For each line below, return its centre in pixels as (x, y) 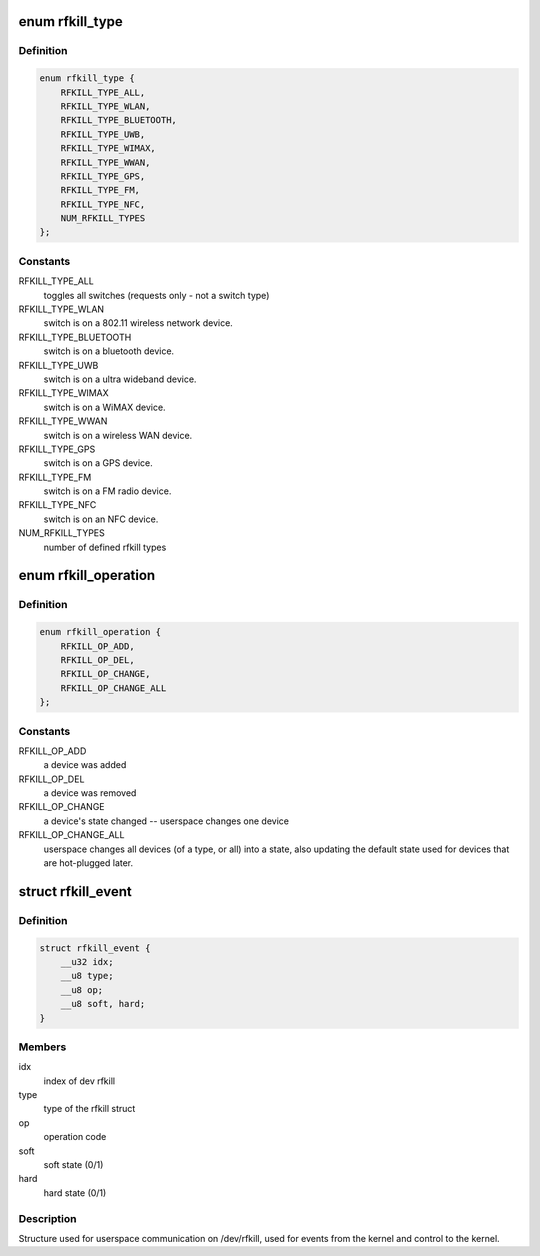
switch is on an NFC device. (101, 519)
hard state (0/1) (75, 1192)
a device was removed (90, 793)
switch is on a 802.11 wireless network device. (138, 323)
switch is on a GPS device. (98, 463)
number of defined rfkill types (105, 547)
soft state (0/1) (73, 1164)
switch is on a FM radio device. (107, 491)
